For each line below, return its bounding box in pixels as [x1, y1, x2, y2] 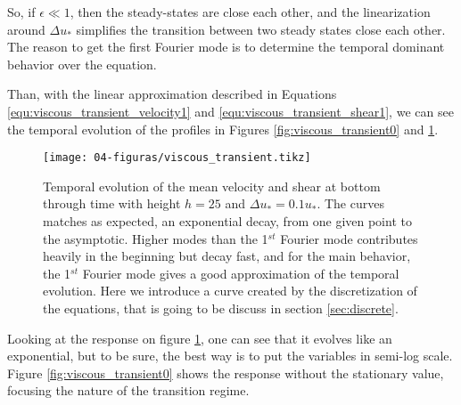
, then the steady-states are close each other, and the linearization [70, 3, 431, 20]
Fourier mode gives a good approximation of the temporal [82, 263, 399, 282]
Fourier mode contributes [280, 229, 418, 247]
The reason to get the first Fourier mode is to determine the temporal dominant [7, 37, 445, 56]
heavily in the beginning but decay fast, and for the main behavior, [43, 247, 411, 265]
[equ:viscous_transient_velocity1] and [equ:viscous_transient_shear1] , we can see [7, 101, 454, 120]
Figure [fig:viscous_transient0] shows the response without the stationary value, [7, 363, 444, 382]
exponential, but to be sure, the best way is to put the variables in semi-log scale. [7, 346, 453, 365]
